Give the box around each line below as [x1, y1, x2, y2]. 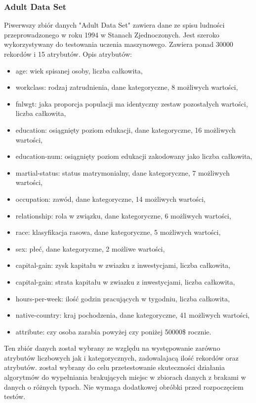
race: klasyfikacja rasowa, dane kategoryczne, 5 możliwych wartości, [15, 227, 221, 237]
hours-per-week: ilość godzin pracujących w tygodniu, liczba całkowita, [15, 293, 230, 303]
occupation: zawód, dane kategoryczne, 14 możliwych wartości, [15, 193, 206, 204]
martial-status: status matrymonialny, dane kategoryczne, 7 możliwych [15, 167, 230, 178]
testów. [4, 391, 26, 402]
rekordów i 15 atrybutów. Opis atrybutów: [4, 49, 132, 59]
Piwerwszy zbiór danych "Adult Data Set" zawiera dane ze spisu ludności [4, 20, 225, 30]
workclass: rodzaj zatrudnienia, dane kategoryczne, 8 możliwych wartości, [15, 82, 238, 92]
